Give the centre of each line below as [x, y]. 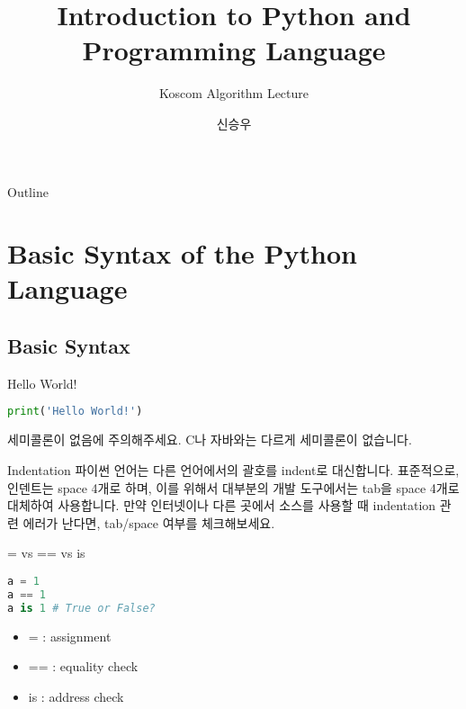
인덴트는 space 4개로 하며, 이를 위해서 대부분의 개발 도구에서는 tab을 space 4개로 [233, 487]
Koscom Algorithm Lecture [234, 93]
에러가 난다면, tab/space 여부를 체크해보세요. [149, 522]
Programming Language [234, 50]
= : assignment [70, 636]
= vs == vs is [46, 553]
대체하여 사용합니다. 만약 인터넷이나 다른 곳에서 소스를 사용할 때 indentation [222, 505]
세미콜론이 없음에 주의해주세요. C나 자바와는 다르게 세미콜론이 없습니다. [210, 440]
